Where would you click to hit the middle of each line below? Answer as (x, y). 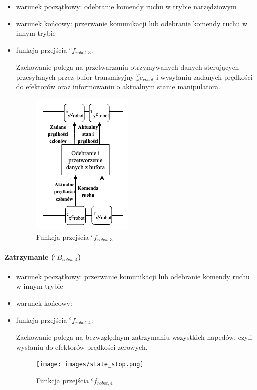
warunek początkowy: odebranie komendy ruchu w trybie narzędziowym (126, 6)
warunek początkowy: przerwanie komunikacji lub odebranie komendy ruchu (133, 276)
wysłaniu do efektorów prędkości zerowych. (82, 347)
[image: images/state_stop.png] (90, 365)
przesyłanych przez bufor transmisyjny (75, 76)
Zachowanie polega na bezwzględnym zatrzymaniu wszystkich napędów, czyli (134, 337)
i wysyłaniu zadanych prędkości (204, 76)
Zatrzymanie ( (29, 256)
